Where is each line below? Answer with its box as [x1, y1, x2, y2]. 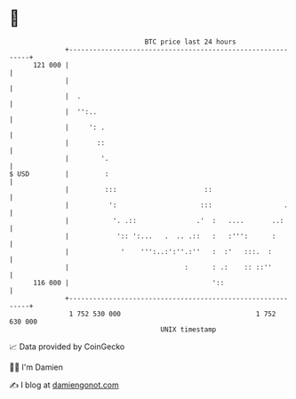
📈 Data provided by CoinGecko [9, 341, 125, 352]
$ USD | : [9, 169, 109, 179]
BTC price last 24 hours [144, 37, 237, 46]
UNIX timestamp [160, 324, 217, 334]
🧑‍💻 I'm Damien [9, 362, 64, 372]
